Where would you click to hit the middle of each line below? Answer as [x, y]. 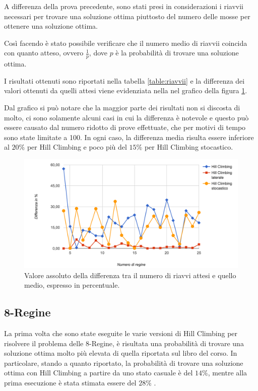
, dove [98, 53]
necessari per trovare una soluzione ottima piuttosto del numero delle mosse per [127, 16]
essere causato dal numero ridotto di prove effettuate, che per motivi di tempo [125, 127]
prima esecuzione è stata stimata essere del [70, 383]
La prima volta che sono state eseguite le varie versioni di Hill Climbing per [121, 333]
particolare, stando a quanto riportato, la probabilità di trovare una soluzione [124, 363]
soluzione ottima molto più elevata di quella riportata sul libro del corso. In [121, 353]
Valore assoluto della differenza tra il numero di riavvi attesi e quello [130, 275]
